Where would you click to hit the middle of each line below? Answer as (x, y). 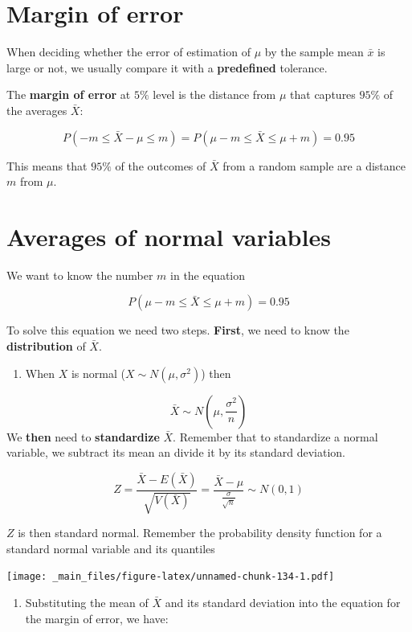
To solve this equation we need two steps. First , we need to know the (178, 330)
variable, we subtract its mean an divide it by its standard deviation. (176, 452)
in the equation (208, 275)
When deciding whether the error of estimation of (128, 52)
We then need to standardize (83, 436)
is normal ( (98, 373)
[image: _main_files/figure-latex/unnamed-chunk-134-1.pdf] (171, 577)
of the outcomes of (161, 165)
